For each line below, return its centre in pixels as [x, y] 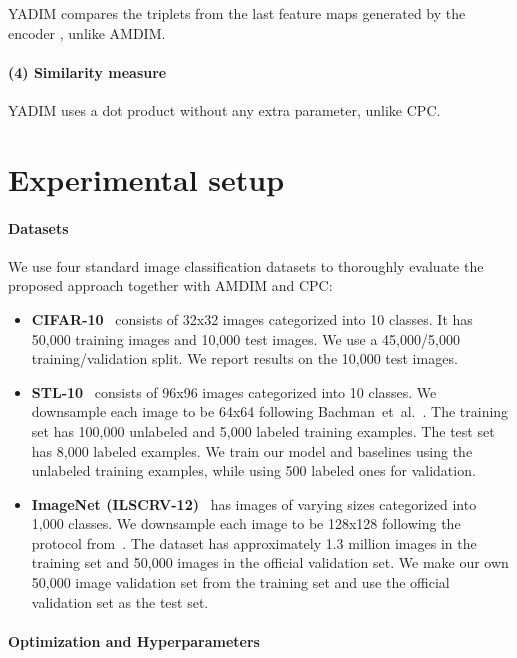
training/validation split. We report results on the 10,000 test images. [244, 358]
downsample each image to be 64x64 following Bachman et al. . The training [270, 411]
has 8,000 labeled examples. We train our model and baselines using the [252, 450]
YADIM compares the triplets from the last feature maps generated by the [237, 13]
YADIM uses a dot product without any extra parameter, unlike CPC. [224, 109]
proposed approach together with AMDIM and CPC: [170, 285]
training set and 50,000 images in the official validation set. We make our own [270, 562]
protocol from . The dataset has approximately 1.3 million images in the [254, 542]
